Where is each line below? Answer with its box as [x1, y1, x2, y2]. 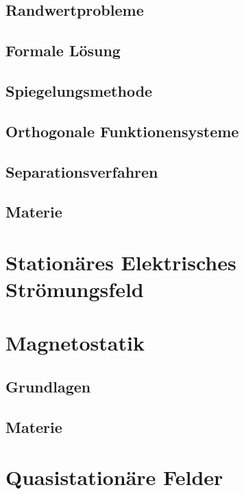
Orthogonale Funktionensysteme [5, 120, 239, 141]
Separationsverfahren [5, 161, 158, 182]
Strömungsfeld [5, 275, 144, 303]
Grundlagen [5, 376, 91, 397]
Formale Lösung [5, 40, 121, 61]
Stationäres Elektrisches [5, 248, 236, 276]
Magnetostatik [5, 329, 145, 357]
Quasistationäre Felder [5, 463, 223, 491]
